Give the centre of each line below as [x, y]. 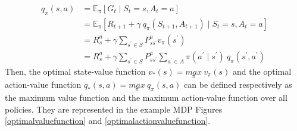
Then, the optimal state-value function [75, 71]
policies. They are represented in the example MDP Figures [114, 109]
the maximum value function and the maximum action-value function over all [146, 97]
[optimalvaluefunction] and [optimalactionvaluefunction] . [108, 121]
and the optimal [262, 71]
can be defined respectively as [238, 84]
